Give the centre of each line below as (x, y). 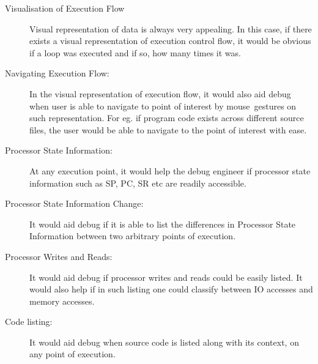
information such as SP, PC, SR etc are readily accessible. (138, 183)
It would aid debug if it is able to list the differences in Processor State (163, 224)
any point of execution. (72, 354)
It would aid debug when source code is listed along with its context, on (164, 342)
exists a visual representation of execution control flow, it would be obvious (170, 41)
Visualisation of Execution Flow (65, 8)
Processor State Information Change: (74, 203)
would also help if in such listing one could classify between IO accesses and (171, 289)
